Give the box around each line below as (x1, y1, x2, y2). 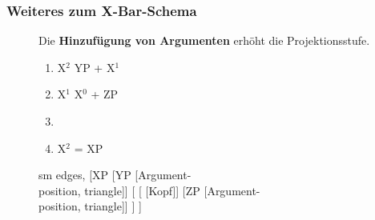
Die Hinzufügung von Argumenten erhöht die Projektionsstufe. (38, 32, 370, 49)
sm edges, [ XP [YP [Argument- (38, 166, 192, 183)
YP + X (74, 58, 115, 75)
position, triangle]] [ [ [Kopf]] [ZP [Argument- (38, 182, 260, 198)
